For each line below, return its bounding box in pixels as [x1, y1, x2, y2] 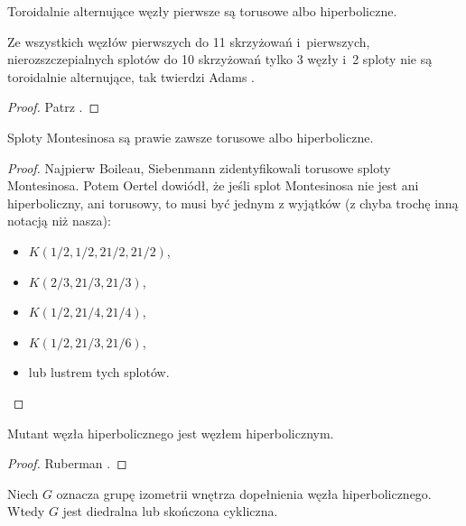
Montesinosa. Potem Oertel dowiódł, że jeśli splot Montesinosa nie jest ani [7, 176, 419, 195]
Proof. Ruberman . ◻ [7, 454, 127, 473]
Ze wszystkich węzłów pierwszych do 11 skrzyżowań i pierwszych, [7, 32, 370, 51]
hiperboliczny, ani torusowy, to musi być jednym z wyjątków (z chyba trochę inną [7, 193, 459, 212]
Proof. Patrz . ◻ [7, 97, 100, 116]
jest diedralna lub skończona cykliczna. [62, 502, 278, 521]
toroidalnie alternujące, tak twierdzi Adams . [7, 67, 255, 86]
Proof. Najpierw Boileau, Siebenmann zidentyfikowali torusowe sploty [7, 158, 391, 177]
